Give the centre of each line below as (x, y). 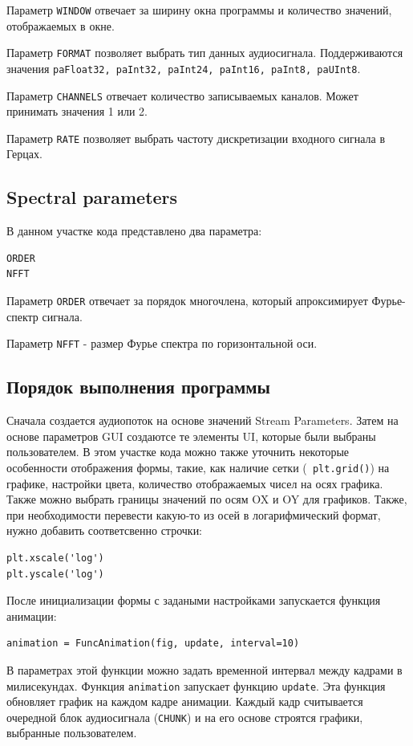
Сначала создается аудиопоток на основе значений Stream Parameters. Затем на (202, 420)
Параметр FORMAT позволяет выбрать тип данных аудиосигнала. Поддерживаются (205, 53)
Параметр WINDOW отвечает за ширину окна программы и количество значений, (199, 10)
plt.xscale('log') (55, 558)
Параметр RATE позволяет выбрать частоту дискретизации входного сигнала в (196, 138)
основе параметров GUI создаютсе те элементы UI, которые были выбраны (191, 436)
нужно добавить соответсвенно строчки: (105, 530)
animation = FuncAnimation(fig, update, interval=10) (153, 644)
